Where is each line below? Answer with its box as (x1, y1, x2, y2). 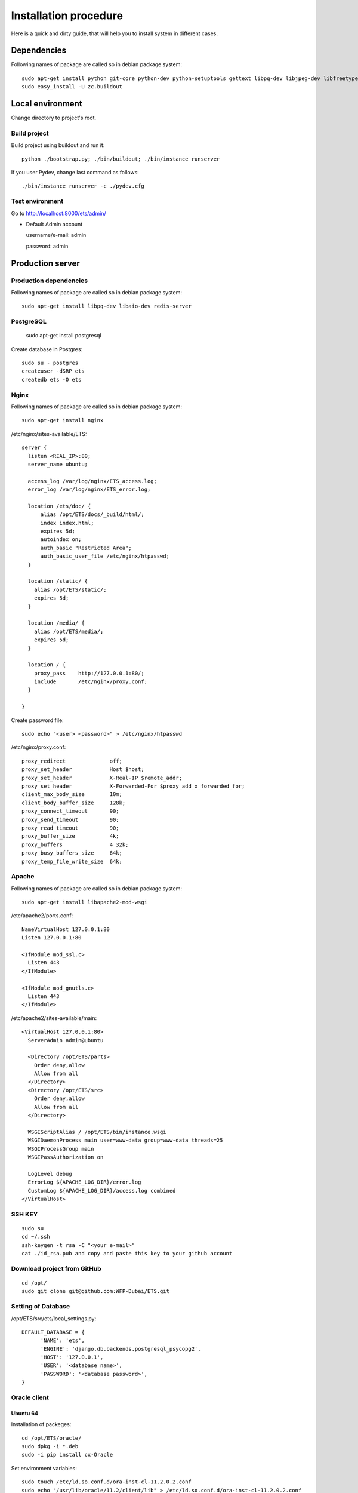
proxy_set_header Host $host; (21, 766, 144, 773)
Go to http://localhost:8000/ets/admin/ (11, 210, 107, 217)
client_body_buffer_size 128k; (21, 799, 126, 806)
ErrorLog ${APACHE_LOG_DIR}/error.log (27, 1179, 141, 1185)
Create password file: (11, 717, 64, 724)
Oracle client (11, 1393, 49, 1402)
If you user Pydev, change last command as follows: (11, 169, 140, 176)
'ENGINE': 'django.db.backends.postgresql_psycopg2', (40, 1345, 201, 1352)
